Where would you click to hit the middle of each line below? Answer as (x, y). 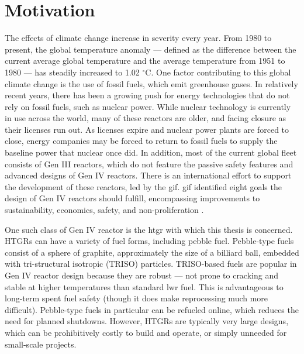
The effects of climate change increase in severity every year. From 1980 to (138, 38)
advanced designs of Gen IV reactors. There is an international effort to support (148, 175)
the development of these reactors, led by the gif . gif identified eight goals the (143, 186)
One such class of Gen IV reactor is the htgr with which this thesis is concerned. (149, 229)
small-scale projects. (41, 344)
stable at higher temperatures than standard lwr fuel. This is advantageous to (144, 286)
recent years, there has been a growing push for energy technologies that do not (147, 95)
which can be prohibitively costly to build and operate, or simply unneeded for (146, 332)
